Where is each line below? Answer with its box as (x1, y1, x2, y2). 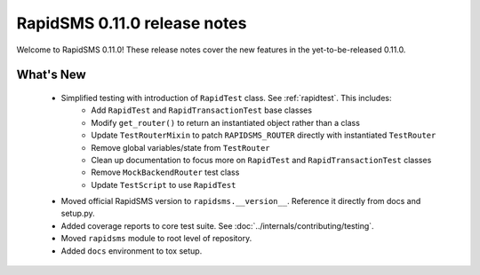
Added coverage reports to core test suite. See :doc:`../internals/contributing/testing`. (60, 220, 374, 231)
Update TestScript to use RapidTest (91, 179, 236, 190)
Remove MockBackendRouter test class (91, 167, 240, 177)
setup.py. (60, 208, 95, 219)
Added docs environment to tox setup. (60, 245, 203, 256)
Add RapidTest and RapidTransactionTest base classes (91, 105, 313, 115)
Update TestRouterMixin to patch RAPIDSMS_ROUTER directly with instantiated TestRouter (91, 130, 436, 141)
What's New (16, 67, 86, 82)
